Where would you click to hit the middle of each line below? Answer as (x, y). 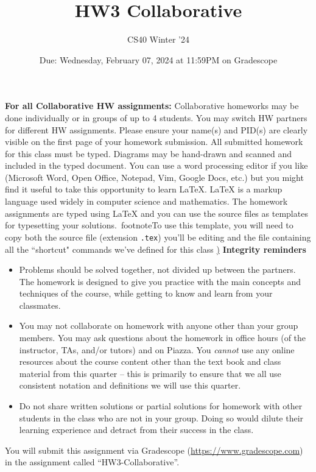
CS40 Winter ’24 (158, 39)
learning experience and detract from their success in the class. (136, 430)
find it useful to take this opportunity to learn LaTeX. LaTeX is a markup (144, 189)
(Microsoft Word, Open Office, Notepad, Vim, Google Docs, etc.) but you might (154, 177)
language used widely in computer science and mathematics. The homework (146, 201)
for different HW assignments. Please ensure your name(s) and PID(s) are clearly (156, 129)
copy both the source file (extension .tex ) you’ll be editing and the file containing (158, 237)
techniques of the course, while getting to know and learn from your (146, 293)
